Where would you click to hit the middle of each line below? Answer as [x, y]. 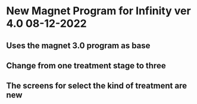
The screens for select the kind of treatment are [97, 86]
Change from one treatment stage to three [86, 66]
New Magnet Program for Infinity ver [99, 11]
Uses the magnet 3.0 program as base [78, 45]
